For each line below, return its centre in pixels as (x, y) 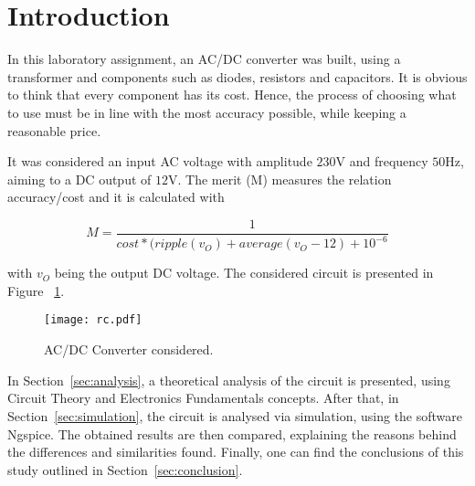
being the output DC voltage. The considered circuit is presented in (244, 273)
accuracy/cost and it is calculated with (116, 197)
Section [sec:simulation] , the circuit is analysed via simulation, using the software (235, 415)
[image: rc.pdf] (93, 320)
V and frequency (382, 161)
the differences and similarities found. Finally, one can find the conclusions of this (236, 452)
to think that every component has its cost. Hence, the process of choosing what (232, 95)
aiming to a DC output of (79, 179)
